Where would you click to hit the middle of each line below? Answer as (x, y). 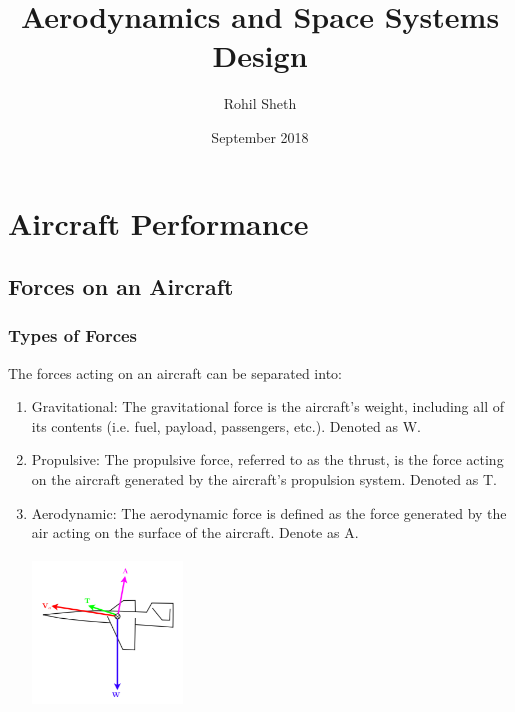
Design (260, 55)
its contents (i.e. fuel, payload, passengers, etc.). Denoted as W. (226, 425)
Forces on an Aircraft (121, 286)
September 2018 (260, 136)
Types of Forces (73, 335)
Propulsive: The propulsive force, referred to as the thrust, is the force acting (267, 459)
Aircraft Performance (158, 222)
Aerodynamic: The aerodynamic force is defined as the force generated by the (269, 512)
